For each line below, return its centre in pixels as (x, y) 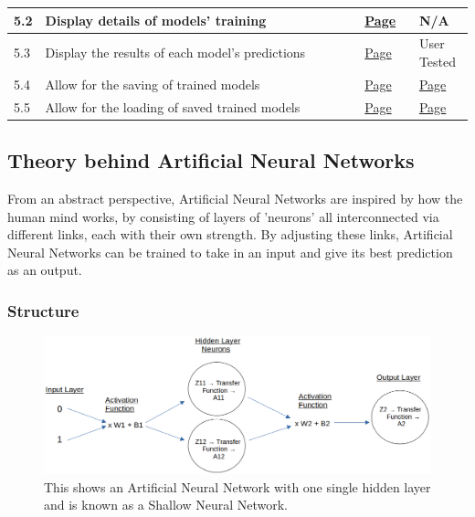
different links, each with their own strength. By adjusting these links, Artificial (230, 234)
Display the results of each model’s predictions (175, 53)
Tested (438, 61)
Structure (43, 310)
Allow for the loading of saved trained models (173, 106)
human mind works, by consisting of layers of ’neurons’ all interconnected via (223, 216)
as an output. (45, 270)
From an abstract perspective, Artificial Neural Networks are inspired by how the (235, 198)
